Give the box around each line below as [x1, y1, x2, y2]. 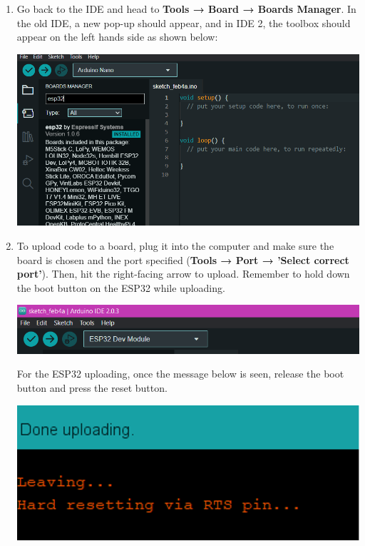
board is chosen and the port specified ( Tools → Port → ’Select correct [16, 252, 349, 267]
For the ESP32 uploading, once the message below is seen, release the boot [16, 366, 344, 381]
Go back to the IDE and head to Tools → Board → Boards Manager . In [16, 1, 356, 16]
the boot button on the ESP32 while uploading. [16, 280, 225, 295]
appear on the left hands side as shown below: [16, 29, 218, 44]
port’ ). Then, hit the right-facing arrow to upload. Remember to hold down [16, 266, 350, 281]
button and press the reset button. [16, 380, 168, 395]
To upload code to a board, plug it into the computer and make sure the [16, 238, 334, 253]
